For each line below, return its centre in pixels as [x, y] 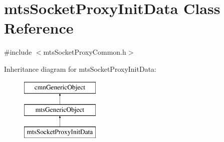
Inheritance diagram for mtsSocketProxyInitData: [80, 68]
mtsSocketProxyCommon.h [85, 52]
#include [18, 52]
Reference [39, 28]
